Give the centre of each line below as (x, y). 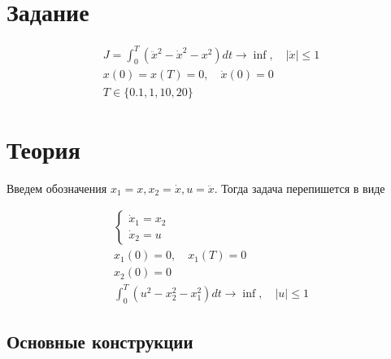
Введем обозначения (57, 188)
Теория (43, 149)
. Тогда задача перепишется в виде (300, 188)
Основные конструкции (100, 341)
